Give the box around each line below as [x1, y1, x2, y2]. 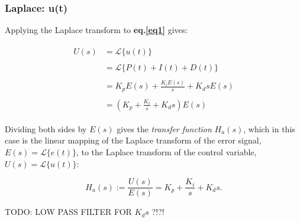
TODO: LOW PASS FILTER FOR [5, 205, 132, 218]
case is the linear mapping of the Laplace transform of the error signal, [5, 134, 262, 146]
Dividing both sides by [5, 122, 87, 135]
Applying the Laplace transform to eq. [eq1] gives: [5, 24, 188, 36]
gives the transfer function [117, 122, 212, 135]
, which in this [243, 122, 295, 135]
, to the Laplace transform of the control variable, [76, 146, 257, 158]
